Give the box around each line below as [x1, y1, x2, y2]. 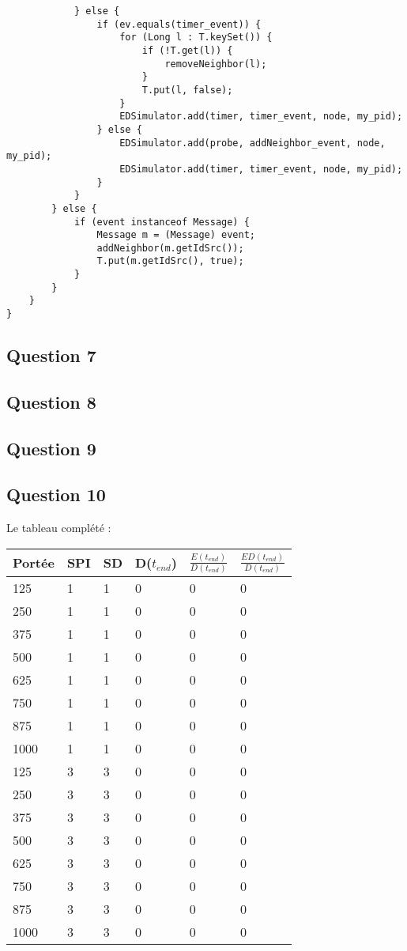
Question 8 [6, 389, 96, 413]
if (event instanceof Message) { [73, 216, 250, 228]
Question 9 [6, 436, 96, 460]
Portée [13, 553, 55, 572]
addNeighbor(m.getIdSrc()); [96, 242, 244, 254]
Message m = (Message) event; [96, 229, 255, 241]
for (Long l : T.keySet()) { [119, 32, 273, 43]
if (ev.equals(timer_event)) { [96, 18, 262, 30]
